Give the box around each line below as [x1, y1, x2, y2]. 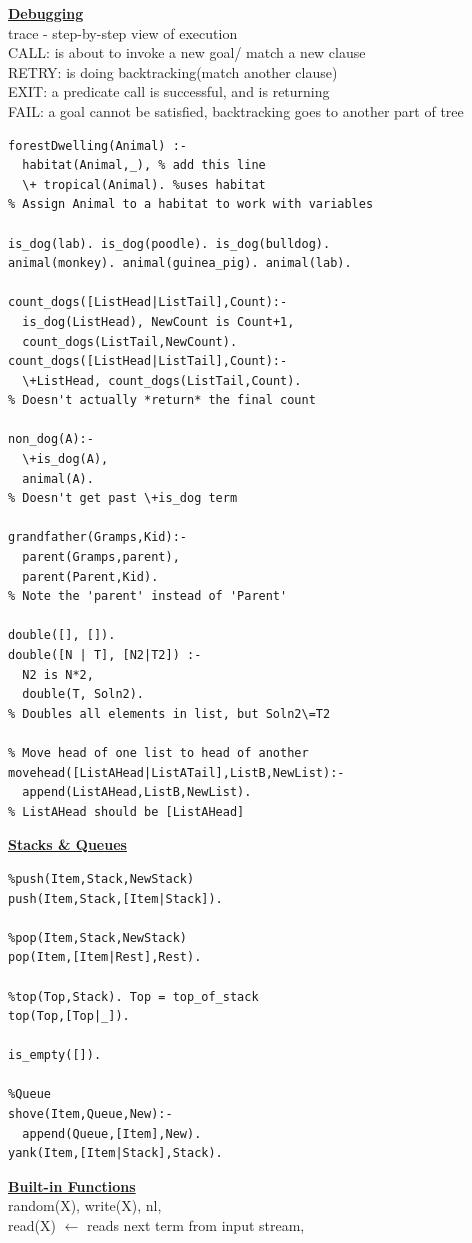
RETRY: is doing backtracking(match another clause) [8, 61, 338, 82]
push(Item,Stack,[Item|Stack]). [8, 891, 223, 906]
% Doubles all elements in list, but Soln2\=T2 [8, 706, 331, 721]
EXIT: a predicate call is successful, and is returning [8, 81, 330, 102]
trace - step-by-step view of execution [8, 22, 238, 43]
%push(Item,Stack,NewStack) [8, 871, 195, 886]
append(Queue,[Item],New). [22, 1126, 202, 1141]
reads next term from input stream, [86, 1215, 305, 1236]
